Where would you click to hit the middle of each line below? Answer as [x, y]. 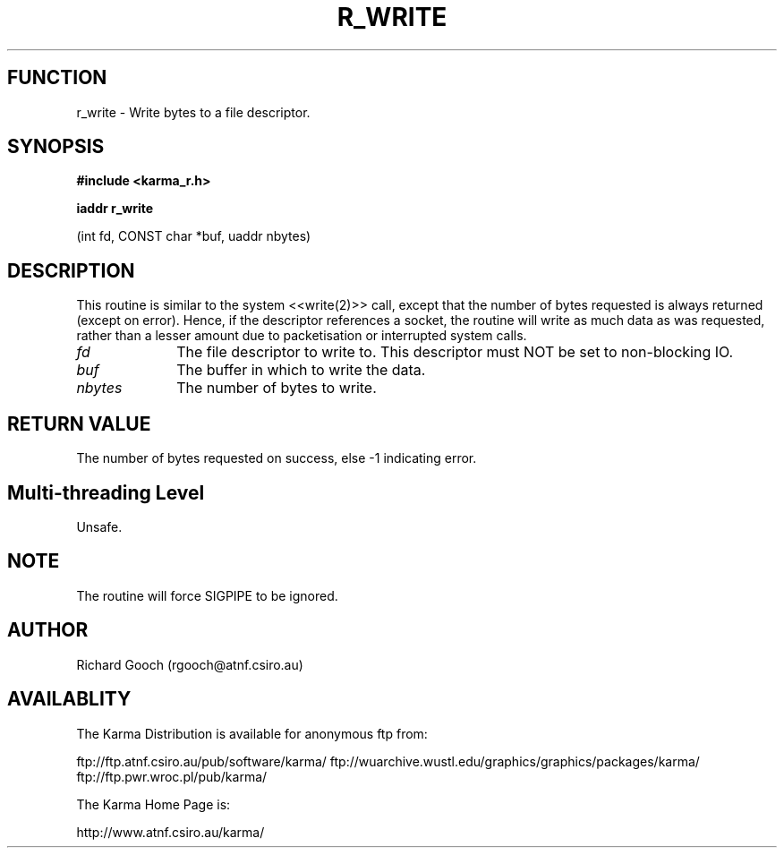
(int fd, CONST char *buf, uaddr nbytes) [194, 236]
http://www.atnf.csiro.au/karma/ [170, 832]
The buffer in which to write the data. [301, 370]
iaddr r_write [115, 209]
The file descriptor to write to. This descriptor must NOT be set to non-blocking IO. [455, 352]
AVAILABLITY [69, 699]
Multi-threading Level [106, 492]
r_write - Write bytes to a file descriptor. [193, 112]
